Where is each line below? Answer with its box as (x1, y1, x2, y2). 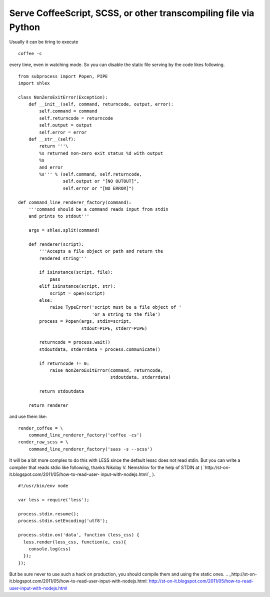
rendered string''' (39, 255, 87, 261)
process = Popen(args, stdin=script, (39, 318, 132, 324)
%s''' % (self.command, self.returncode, (39, 171, 142, 177)
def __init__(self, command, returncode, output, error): (28, 102, 174, 107)
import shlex (18, 80, 50, 86)
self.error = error (39, 129, 87, 135)
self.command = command (39, 108, 97, 114)
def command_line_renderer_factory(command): (18, 199, 132, 205)
